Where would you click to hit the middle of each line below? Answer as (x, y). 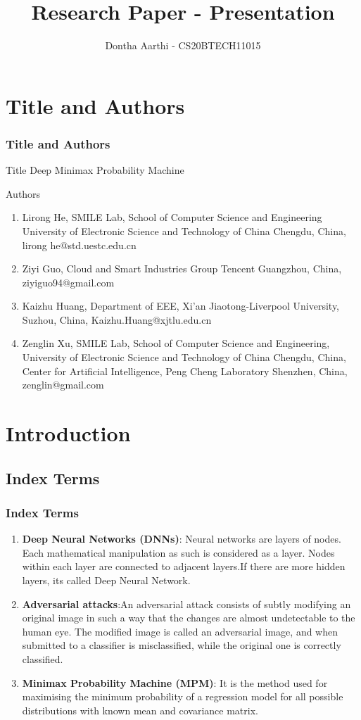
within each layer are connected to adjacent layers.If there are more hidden (184, 566)
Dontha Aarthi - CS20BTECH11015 (183, 45)
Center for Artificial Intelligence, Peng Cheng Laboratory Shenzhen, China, (185, 371)
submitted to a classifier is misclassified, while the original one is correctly (182, 645)
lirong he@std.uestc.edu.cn (79, 245)
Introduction (68, 433)
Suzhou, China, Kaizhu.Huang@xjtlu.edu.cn (117, 319)
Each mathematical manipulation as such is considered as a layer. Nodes (178, 552)
